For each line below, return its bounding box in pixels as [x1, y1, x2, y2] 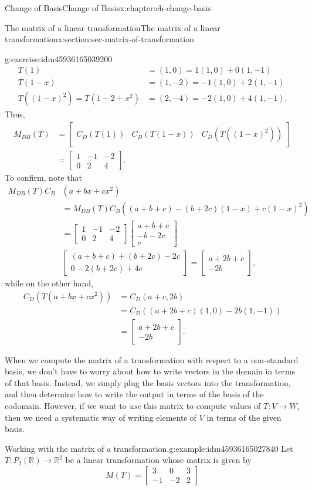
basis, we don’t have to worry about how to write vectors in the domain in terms [5, 365, 296, 377]
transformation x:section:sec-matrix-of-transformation [5, 33, 194, 45]
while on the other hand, [5, 276, 93, 289]
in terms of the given [206, 411, 282, 423]
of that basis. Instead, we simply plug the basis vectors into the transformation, [5, 376, 291, 388]
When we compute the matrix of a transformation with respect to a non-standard [5, 353, 299, 366]
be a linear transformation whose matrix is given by [65, 454, 252, 466]
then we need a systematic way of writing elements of [5, 411, 196, 423]
